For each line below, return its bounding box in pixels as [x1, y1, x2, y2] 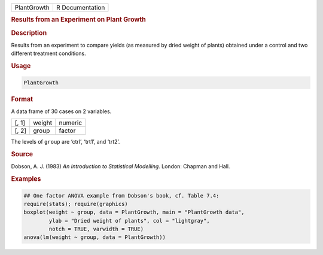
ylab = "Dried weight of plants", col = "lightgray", [48, 217, 210, 224]
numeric [59, 119, 83, 127]
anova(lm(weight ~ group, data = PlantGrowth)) [23, 234, 166, 241]
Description [11, 29, 47, 37]
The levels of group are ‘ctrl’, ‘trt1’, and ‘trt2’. [11, 138, 120, 145]
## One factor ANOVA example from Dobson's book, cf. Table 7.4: [23, 192, 220, 199]
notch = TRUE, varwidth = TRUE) [48, 226, 144, 233]
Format [11, 95, 33, 103]
